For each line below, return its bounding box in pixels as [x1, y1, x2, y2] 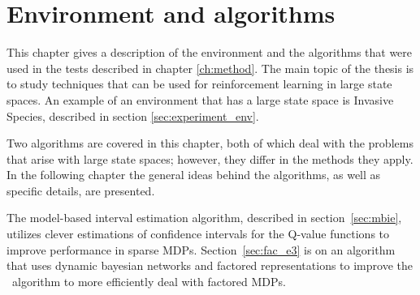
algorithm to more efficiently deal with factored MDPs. [11, 272, 286, 289]
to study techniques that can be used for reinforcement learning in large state [6, 75, 392, 92]
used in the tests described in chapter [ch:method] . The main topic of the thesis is [6, 59, 414, 76]
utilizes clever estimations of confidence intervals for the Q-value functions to [6, 225, 390, 242]
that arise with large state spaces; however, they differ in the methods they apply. [6, 150, 414, 167]
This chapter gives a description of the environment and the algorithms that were [6, 44, 413, 61]
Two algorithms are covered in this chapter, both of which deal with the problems [6, 135, 414, 152]
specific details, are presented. [6, 182, 155, 199]
